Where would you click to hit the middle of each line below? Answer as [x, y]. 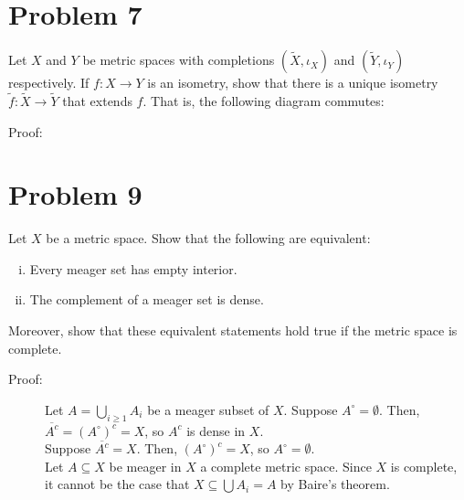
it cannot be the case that [117, 484]
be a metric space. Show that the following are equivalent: [208, 238]
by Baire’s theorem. [335, 484]
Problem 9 [75, 194]
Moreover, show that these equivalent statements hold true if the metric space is [233, 330]
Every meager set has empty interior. [133, 268]
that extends [97, 100]
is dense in [216, 430]
